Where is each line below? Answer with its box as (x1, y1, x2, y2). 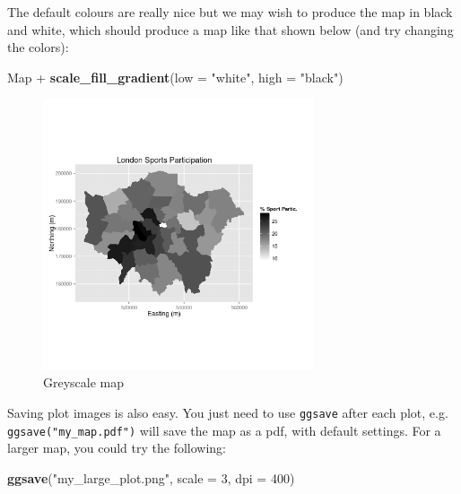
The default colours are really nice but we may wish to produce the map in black (7, 3, 453, 21)
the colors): (7, 38, 69, 56)
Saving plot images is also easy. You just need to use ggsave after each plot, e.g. (7, 403, 448, 421)
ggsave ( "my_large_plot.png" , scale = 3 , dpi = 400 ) (7, 468, 295, 487)
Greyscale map (43, 373, 125, 392)
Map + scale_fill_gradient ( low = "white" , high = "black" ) (7, 67, 344, 86)
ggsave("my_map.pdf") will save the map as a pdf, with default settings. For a (7, 420, 441, 439)
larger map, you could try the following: (7, 438, 226, 457)
